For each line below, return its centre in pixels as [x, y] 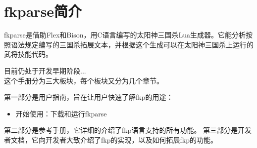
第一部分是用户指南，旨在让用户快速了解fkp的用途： [89, 97]
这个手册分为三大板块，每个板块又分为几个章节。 [84, 80]
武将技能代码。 [28, 54]
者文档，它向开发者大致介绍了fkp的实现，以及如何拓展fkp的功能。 [111, 139]
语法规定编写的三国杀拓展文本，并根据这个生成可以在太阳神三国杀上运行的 [132, 44]
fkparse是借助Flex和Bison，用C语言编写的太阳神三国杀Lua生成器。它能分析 [125, 35]
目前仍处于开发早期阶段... [45, 70]
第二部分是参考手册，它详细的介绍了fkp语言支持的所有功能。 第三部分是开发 [128, 130]
